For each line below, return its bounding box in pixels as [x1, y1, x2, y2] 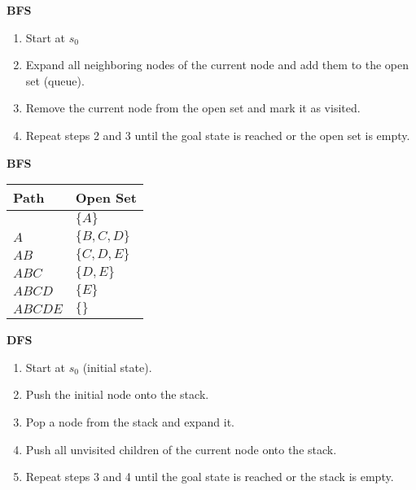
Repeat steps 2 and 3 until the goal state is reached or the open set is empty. [25, 126, 410, 143]
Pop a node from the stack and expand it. [25, 413, 235, 430]
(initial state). [82, 358, 152, 375]
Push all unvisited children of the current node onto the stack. [25, 440, 337, 457]
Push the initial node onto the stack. [25, 386, 209, 403]
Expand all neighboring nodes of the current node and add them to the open [25, 56, 409, 73]
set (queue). [25, 72, 85, 89]
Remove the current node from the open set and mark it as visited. [25, 99, 361, 116]
